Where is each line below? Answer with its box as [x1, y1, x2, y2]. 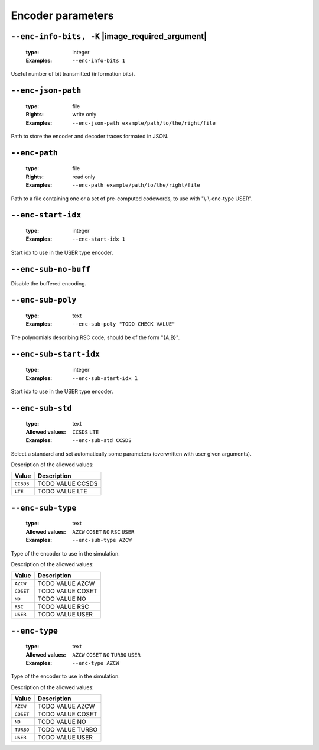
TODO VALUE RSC [37, 603, 89, 611]
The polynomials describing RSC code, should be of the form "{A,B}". [11, 334, 180, 341]
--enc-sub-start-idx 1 [72, 375, 138, 381]
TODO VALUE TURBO [37, 726, 97, 734]
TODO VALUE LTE [37, 488, 88, 496]
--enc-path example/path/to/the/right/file [72, 182, 200, 189]
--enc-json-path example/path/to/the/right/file [72, 119, 216, 126]
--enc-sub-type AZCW [72, 537, 132, 544]
